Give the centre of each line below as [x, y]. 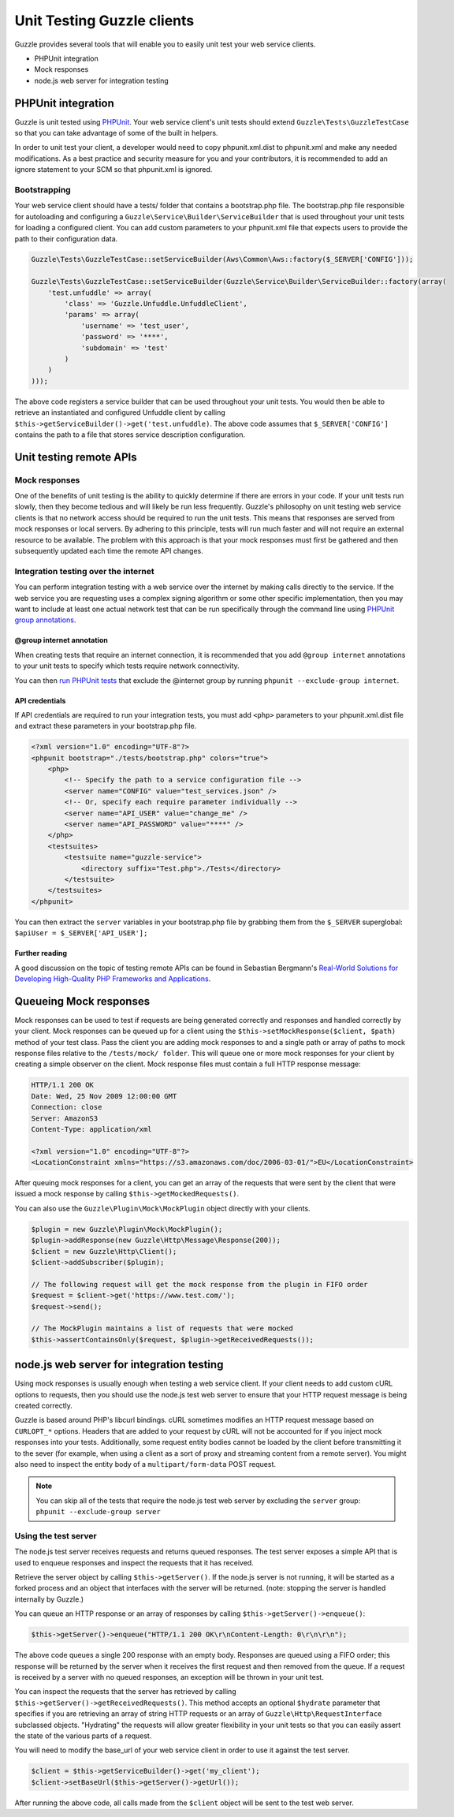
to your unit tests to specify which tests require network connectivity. [127, 666]
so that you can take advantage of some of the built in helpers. [116, 133]
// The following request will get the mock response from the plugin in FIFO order [199, 1284]
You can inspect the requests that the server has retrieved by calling [125, 1692]
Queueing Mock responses [82, 1001]
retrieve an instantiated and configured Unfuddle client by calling [120, 412]
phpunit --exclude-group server [98, 1512]
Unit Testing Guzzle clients [104, 21]
